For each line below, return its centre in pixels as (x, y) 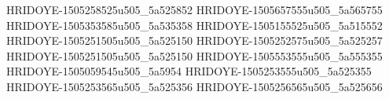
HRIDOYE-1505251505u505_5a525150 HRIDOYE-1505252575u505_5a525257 (194, 40)
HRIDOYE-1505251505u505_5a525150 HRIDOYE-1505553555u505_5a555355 (194, 55)
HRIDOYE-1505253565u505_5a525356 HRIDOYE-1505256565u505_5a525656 (194, 86)
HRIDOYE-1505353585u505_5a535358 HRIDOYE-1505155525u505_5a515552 (194, 25)
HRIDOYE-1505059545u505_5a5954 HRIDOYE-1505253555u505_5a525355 (189, 71)
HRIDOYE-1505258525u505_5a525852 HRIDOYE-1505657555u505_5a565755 (194, 9)
